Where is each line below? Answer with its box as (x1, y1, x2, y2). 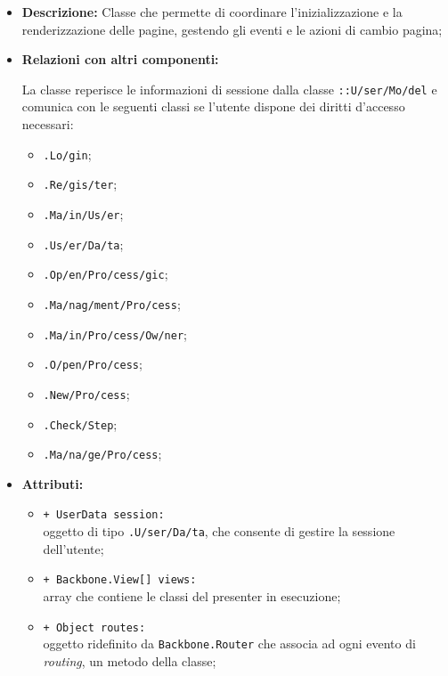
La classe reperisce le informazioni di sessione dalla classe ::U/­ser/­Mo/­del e (21, 79, 437, 98)
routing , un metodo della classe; (43, 651, 216, 670)
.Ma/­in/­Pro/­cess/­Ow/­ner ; (43, 324, 187, 343)
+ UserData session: (43, 509, 165, 522)
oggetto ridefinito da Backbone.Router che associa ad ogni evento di (43, 634, 416, 653)
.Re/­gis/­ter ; (43, 175, 118, 193)
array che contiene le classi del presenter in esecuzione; (43, 587, 341, 605)
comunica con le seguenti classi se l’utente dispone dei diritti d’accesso (21, 97, 405, 116)
